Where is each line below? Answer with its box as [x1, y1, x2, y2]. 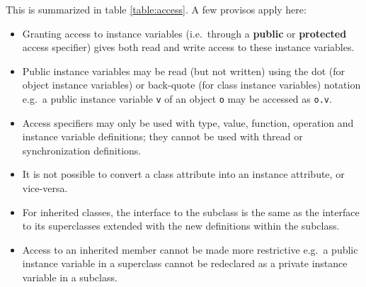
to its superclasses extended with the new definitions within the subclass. [22, 218, 340, 233]
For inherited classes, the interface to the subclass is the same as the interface [22, 204, 360, 219]
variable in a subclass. [22, 269, 118, 284]
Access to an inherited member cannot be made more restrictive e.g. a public [22, 242, 358, 257]
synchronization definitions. [22, 142, 142, 157]
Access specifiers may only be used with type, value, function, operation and [22, 115, 354, 130]
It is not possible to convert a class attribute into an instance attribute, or [22, 167, 345, 181]
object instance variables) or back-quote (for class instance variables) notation [22, 77, 361, 92]
